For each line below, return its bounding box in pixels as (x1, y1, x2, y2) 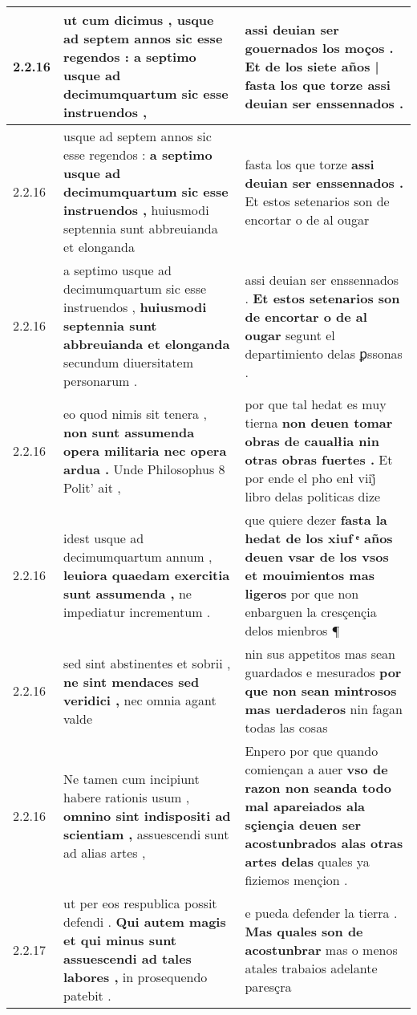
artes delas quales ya (245, 852, 370, 871)
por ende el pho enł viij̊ (245, 469, 376, 487)
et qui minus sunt (63, 931, 177, 949)
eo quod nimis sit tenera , (63, 404, 207, 423)
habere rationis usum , (63, 787, 190, 806)
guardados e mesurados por (245, 663, 402, 681)
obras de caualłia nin (245, 432, 379, 450)
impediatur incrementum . (63, 603, 211, 621)
